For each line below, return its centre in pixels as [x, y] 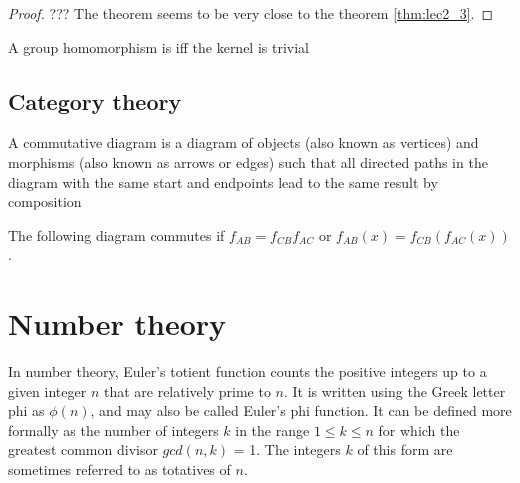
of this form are [405, 449]
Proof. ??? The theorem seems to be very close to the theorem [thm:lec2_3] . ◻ [251, 13]
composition [45, 201]
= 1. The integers [287, 449]
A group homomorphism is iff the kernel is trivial [158, 46]
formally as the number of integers [113, 429]
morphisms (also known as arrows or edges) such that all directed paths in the [248, 161]
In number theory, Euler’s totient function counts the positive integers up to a [247, 371]
